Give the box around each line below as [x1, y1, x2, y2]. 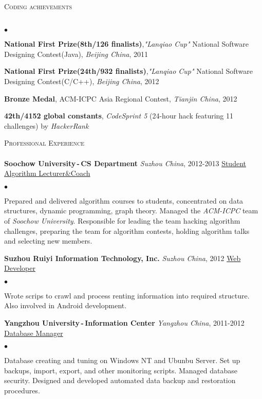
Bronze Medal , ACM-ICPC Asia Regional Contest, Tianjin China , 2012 [4, 93, 237, 104]
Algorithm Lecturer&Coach [4, 168, 90, 178]
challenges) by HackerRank [4, 120, 89, 131]
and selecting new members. [4, 235, 92, 246]
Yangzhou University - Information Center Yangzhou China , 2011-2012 [4, 317, 245, 328]
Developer [4, 263, 35, 273]
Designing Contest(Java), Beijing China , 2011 [4, 48, 148, 59]
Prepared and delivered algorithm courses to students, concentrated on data [4, 195, 244, 206]
